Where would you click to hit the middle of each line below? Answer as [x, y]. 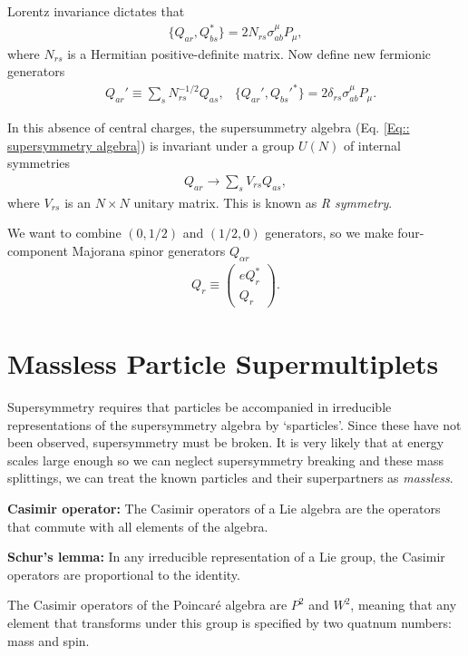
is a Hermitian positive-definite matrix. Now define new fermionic [249, 53]
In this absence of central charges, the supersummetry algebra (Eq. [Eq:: [209, 127]
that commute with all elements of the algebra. [138, 526]
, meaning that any [404, 605]
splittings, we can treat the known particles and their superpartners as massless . [230, 478]
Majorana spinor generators [149, 250]
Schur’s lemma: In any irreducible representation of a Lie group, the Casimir [226, 557]
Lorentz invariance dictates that [96, 11]
